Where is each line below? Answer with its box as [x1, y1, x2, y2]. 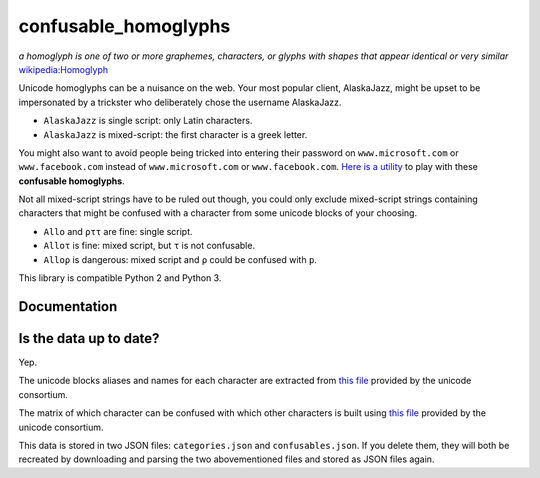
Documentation [18, 298, 118, 315]
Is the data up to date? [18, 330, 160, 347]
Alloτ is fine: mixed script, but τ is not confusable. [43, 240, 255, 252]
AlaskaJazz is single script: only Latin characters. [43, 115, 253, 127]
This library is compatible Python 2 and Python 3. [18, 272, 222, 284]
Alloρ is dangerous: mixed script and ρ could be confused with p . [43, 253, 317, 265]
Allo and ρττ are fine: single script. [43, 225, 194, 237]
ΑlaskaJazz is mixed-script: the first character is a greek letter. [43, 128, 308, 140]
